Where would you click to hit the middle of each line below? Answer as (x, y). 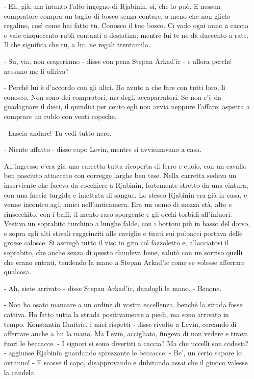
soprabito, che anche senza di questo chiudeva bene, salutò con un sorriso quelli (123, 252)
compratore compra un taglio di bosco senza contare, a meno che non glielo (117, 15)
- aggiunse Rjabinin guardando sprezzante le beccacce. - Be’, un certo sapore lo (123, 353)
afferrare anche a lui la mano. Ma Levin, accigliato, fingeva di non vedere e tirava (126, 334)
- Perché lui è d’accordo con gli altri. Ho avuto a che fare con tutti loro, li (115, 87)
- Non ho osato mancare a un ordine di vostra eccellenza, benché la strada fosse (123, 305)
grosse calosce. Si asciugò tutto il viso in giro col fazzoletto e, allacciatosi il (116, 243)
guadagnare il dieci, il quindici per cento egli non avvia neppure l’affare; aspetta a (127, 106)
